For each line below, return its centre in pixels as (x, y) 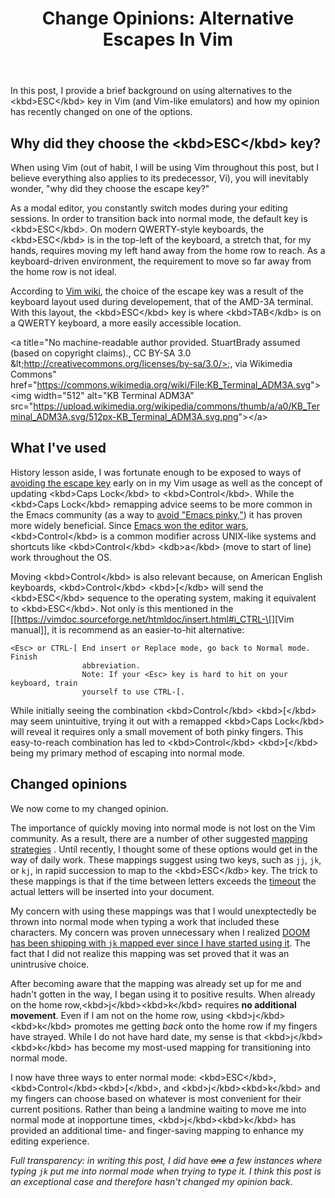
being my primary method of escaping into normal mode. (128, 753)
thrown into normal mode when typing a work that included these (145, 921)
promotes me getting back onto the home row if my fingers (196, 1026)
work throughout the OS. (61, 557)
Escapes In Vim (168, 39)
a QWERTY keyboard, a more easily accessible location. (126, 323)
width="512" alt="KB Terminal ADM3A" (114, 395)
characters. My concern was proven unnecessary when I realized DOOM (160, 932)
